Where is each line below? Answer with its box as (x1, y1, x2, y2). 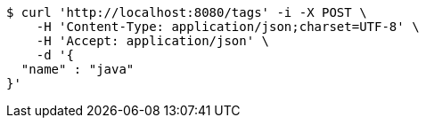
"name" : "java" (20, 62, 135, 76)
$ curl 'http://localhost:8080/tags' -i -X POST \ (6, 5, 367, 20)
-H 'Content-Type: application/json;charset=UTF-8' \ (36, 20, 420, 34)
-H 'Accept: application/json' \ (36, 34, 270, 48)
